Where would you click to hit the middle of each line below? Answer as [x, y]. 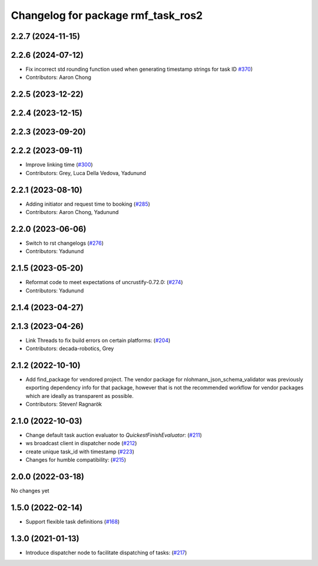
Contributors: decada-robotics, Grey [70, 348]
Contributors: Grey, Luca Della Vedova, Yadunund [86, 173]
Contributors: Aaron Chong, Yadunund [72, 212]
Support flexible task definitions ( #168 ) [73, 521]
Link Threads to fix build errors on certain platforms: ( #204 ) [98, 340]
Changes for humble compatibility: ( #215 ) [76, 460]
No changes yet [30, 491]
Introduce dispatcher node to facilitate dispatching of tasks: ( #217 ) [106, 552]
